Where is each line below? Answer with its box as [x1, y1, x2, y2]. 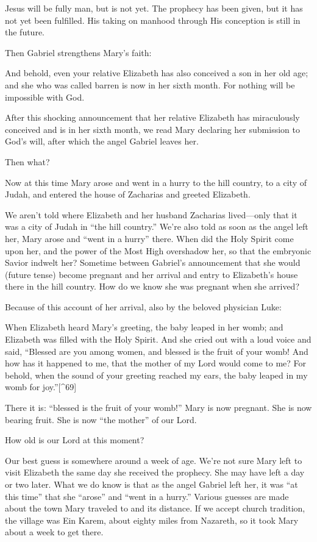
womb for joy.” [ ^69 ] [5, 380, 77, 393]
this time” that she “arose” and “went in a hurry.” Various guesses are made [5, 490, 289, 502]
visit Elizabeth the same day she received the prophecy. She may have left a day [5, 466, 305, 479]
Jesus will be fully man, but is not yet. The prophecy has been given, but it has [5, 2, 303, 14]
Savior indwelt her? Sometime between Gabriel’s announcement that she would [5, 256, 301, 269]
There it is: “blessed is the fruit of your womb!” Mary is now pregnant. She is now [5, 401, 312, 414]
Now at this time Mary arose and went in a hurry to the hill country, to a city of [5, 176, 307, 188]
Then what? [5, 155, 50, 168]
